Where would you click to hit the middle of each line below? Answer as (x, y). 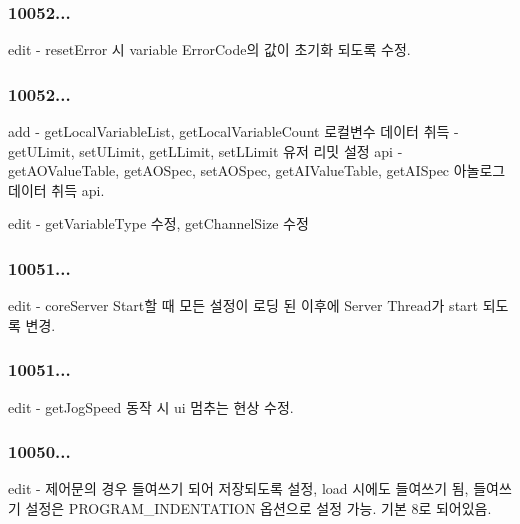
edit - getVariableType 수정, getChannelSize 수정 (158, 223)
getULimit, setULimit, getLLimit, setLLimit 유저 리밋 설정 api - (205, 150)
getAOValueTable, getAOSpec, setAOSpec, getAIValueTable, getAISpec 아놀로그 (257, 170)
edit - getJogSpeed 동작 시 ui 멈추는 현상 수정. (151, 406)
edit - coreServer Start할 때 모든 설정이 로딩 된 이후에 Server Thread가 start (243, 305)
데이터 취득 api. (56, 189)
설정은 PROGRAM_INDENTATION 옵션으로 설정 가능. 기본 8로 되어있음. (258, 508)
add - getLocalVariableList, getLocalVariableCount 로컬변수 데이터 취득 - (233, 131)
